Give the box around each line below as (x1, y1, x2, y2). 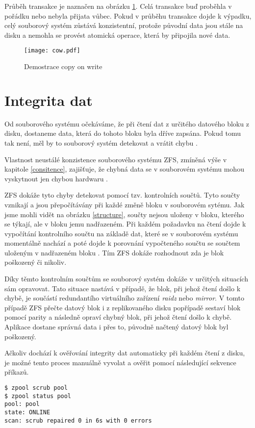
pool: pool (4, 401, 40, 408)
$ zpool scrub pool (4, 384, 68, 391)
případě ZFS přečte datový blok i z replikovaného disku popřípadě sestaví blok (4, 302, 241, 312)
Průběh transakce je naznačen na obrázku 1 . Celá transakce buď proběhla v (4, 1, 232, 11)
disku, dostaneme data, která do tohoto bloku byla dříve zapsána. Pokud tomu (4, 128, 241, 138)
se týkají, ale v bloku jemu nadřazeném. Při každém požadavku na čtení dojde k (4, 219, 246, 229)
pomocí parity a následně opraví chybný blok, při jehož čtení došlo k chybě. (4, 312, 232, 322)
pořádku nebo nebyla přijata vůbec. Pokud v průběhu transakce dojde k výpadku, (4, 10, 252, 21)
